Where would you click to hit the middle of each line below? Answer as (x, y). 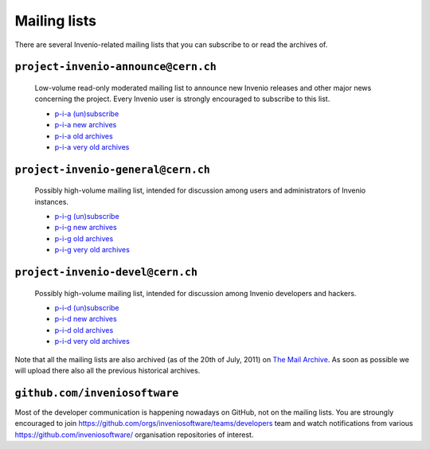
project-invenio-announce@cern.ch (115, 67)
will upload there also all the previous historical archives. (107, 371)
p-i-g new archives (86, 228)
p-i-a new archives (86, 125)
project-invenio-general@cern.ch (112, 170)
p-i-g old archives (84, 238)
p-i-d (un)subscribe (87, 308)
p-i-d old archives (84, 330)
